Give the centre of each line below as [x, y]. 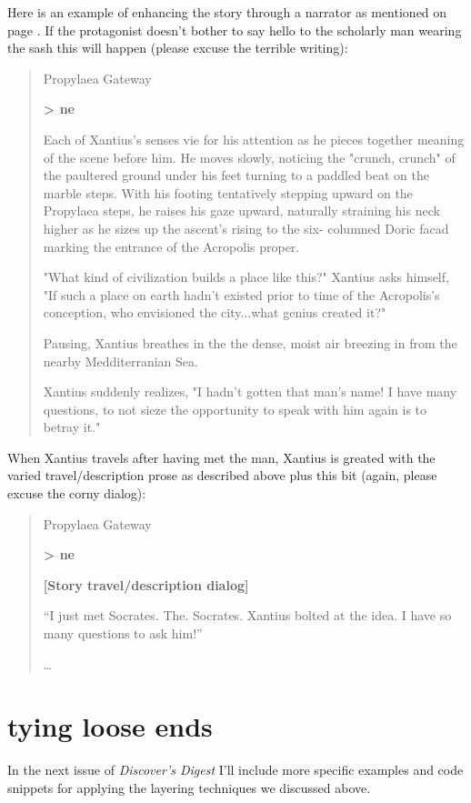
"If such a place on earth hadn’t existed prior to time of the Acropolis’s [241, 294]
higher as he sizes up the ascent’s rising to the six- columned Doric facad [246, 228]
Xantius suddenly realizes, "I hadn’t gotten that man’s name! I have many [250, 391]
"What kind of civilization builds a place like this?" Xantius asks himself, [246, 277]
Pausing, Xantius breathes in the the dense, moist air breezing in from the [250, 342]
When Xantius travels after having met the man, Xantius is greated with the [221, 457]
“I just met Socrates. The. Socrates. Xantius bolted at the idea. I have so [247, 615]
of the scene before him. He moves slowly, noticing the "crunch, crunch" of [249, 157]
